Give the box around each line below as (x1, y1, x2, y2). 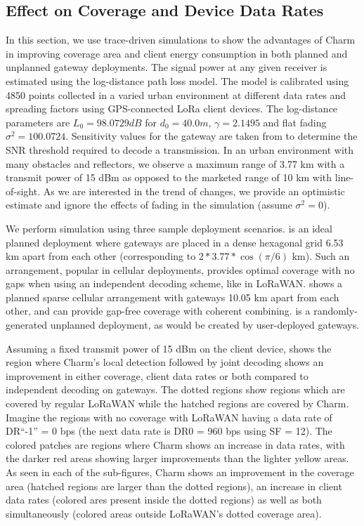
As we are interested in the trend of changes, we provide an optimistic (43, 183, 345, 198)
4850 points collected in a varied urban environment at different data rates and (6, 87, 346, 102)
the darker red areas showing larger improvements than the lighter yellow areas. (6, 451, 349, 466)
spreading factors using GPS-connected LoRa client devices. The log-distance (6, 101, 338, 116)
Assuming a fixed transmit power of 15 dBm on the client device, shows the (6, 341, 332, 355)
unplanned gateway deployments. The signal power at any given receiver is (6, 60, 327, 74)
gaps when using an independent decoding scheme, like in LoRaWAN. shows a (6, 276, 343, 291)
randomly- (313, 303, 358, 318)
